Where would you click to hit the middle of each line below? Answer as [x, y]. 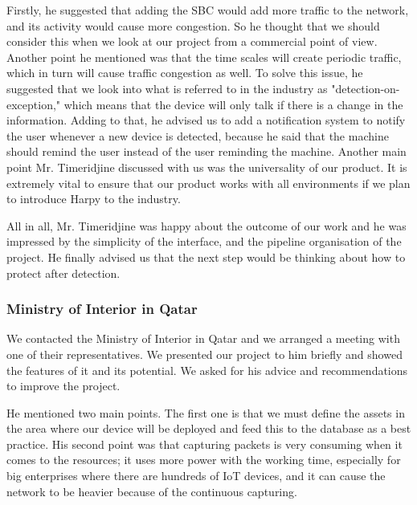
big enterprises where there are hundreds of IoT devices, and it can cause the [196, 476]
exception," [34, 104]
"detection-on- [366, 88]
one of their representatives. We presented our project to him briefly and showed [204, 354]
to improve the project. [63, 386]
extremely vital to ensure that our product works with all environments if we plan [208, 183]
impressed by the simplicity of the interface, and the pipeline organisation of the [204, 241]
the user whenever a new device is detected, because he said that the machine [198, 135]
